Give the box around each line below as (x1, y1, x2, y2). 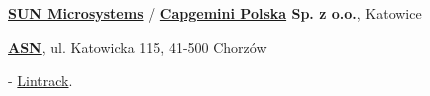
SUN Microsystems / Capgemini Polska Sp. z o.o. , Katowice (8, 3, 422, 23)
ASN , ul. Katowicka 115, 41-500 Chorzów (8, 36, 267, 57)
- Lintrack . (8, 70, 73, 91)
